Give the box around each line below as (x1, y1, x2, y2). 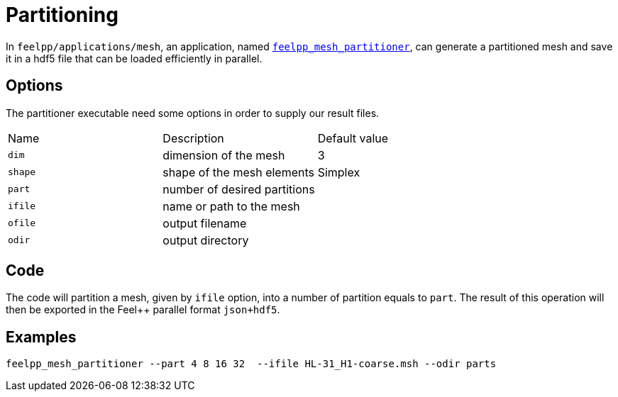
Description (162, 130, 224, 145)
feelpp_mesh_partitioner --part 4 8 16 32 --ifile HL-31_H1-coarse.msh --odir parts (6, 358, 497, 370)
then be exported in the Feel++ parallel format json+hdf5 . (6, 303, 280, 316)
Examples (6, 328, 77, 346)
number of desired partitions (162, 181, 315, 196)
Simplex (317, 164, 360, 179)
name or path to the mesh (162, 198, 300, 213)
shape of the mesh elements (162, 164, 314, 179)
